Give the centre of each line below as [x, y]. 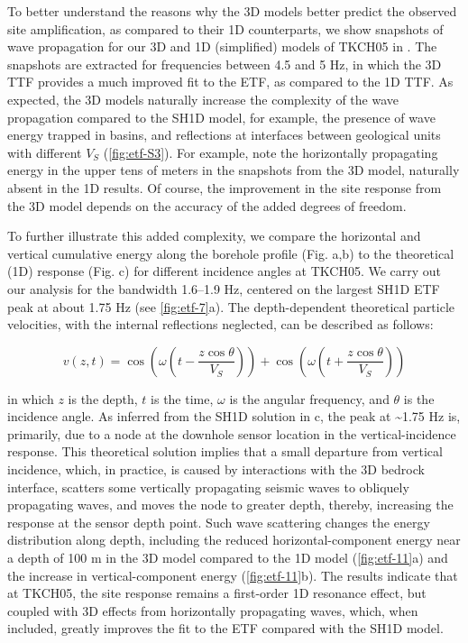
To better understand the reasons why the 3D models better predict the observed [232, 11]
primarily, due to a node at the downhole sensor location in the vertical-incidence [232, 433]
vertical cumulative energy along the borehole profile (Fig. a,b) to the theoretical [231, 253]
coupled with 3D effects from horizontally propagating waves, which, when [213, 610]
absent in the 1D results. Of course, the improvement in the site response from [225, 187]
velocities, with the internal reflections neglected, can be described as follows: [220, 324]
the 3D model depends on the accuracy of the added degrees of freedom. [207, 205]
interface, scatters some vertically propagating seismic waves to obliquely [208, 487]
